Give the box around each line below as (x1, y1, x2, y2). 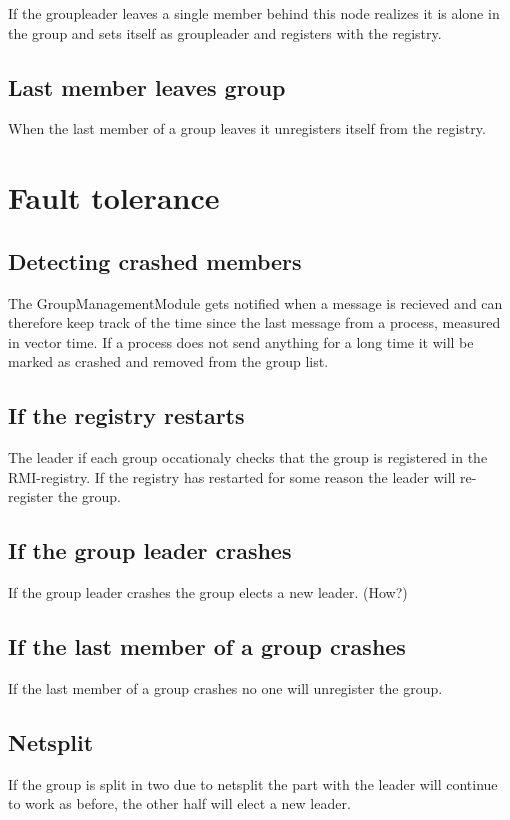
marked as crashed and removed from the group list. (8, 351, 329, 372)
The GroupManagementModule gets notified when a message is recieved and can (8, 292, 503, 313)
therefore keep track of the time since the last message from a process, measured (8, 312, 501, 333)
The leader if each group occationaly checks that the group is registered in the (8, 447, 488, 468)
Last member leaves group (8, 71, 286, 102)
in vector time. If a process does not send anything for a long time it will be (8, 331, 474, 352)
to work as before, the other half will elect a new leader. (8, 793, 351, 814)
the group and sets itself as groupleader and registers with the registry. (8, 22, 442, 43)
